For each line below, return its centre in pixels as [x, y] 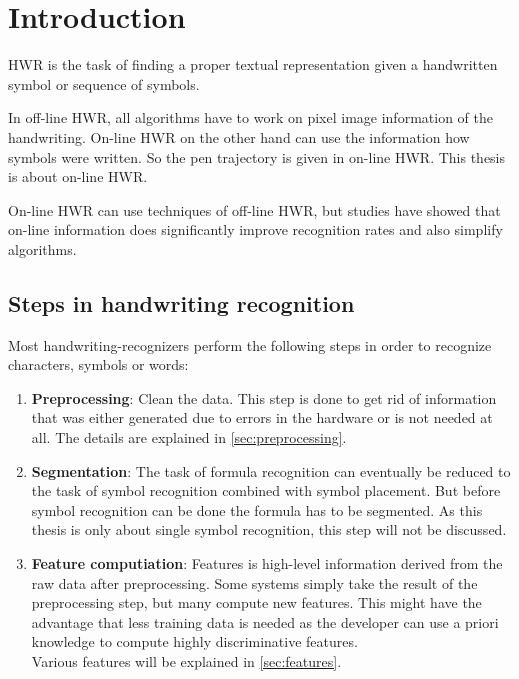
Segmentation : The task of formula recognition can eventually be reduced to [271, 470]
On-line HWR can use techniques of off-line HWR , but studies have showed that [254, 209]
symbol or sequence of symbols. [104, 83]
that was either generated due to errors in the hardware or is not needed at [262, 417]
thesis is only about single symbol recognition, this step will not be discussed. [269, 529]
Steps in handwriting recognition [181, 302]
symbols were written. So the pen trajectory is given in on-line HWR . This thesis [257, 156]
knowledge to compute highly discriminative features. [194, 641]
